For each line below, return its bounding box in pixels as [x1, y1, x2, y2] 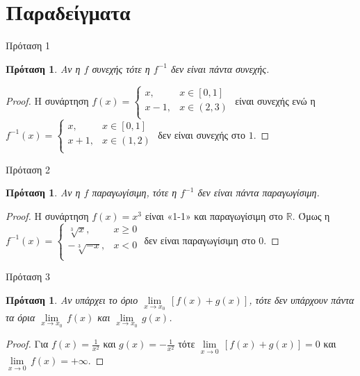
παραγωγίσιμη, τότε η [92, 185, 177, 200]
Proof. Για [6, 336, 49, 351]
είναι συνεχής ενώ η [235, 94, 316, 108]
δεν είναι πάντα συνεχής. [170, 61, 270, 76]
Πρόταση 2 [6, 162, 50, 176]
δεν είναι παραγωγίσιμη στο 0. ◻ [144, 232, 279, 247]
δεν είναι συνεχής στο [158, 127, 245, 142]
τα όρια [6, 309, 35, 324]
